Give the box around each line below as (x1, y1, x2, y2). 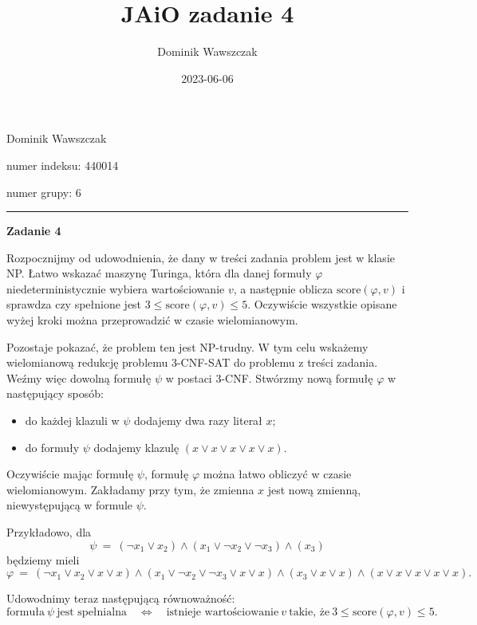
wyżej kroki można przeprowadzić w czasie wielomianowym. (6, 312, 298, 328)
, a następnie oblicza (233, 280, 333, 297)
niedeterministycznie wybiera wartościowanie (6, 280, 225, 297)
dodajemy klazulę (93, 438, 179, 455)
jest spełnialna (57, 606, 127, 618)
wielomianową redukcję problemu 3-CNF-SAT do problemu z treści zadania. (6, 354, 378, 371)
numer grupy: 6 (6, 183, 81, 200)
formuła (6, 606, 45, 618)
